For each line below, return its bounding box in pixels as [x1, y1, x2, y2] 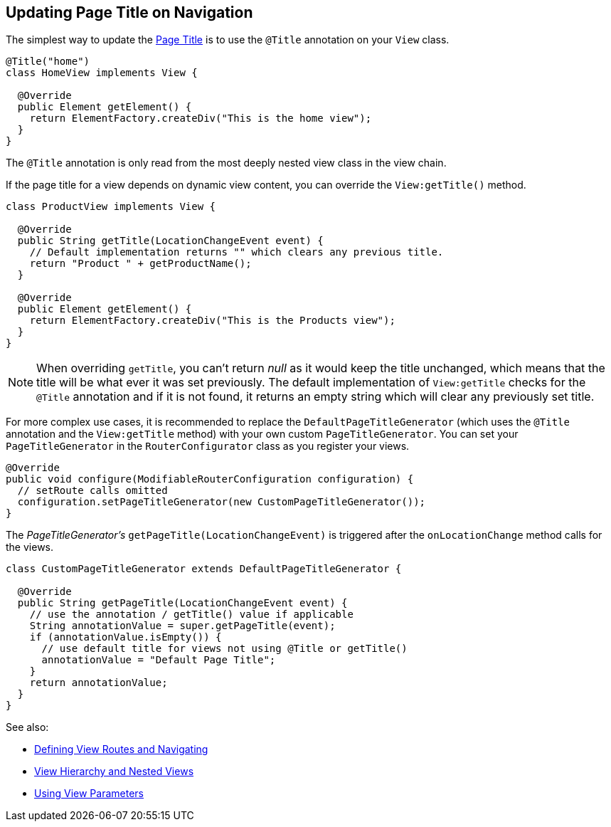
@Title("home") [6, 56, 90, 68]
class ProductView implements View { [6, 201, 216, 213]
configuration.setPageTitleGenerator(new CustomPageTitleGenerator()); [17, 496, 426, 508]
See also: [6, 721, 49, 734]
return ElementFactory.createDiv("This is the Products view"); [29, 315, 395, 327]
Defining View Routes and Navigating [34, 743, 208, 756]
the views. [6, 541, 54, 554]
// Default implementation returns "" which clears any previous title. [29, 246, 444, 258]
